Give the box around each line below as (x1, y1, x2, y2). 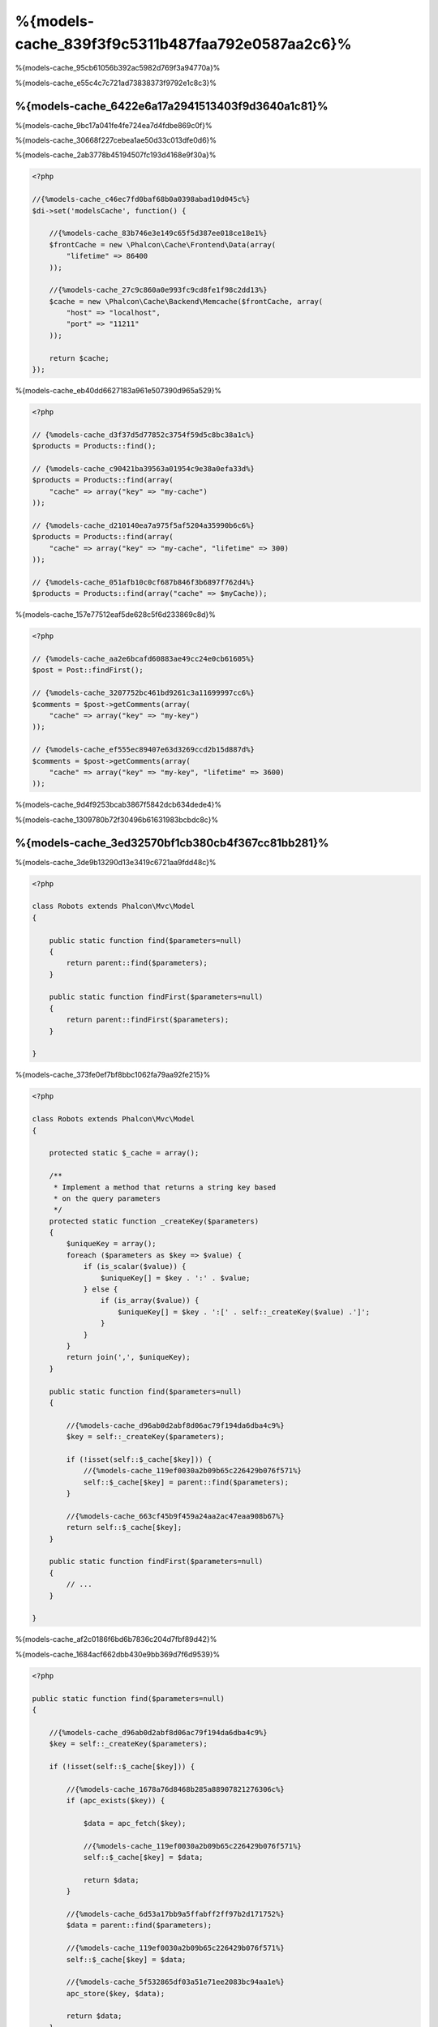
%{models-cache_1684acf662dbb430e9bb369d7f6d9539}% (15, 1649, 221, 1659)
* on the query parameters (53, 1193, 161, 1203)
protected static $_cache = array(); (49, 1148, 200, 1158)
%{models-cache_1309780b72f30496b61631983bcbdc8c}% (15, 815, 219, 825)
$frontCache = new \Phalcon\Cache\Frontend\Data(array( (49, 240, 277, 249)
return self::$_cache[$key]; (66, 1523, 182, 1532)
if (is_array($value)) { (100, 1296, 200, 1305)
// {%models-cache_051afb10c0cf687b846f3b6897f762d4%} (32, 577, 255, 587)
